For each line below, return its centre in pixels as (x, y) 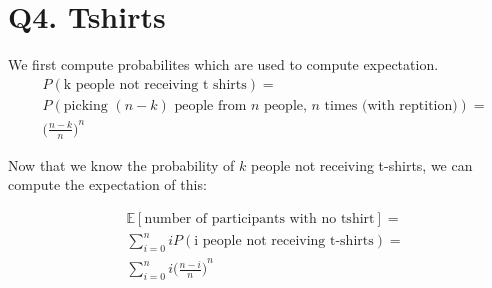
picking (85, 105)
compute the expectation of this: (107, 184)
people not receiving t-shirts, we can (362, 164)
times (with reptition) (391, 105)
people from (210, 105)
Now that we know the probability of (121, 164)
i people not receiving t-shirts (284, 241)
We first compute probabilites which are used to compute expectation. (223, 64)
